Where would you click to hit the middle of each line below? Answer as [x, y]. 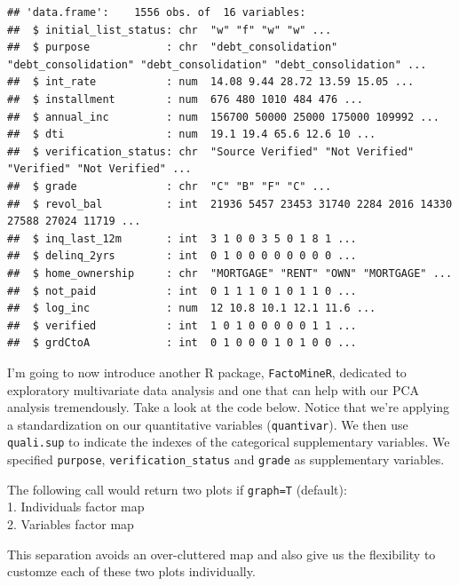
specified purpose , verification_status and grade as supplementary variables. [226, 459]
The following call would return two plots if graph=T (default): [177, 489]
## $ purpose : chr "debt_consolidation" [173, 48]
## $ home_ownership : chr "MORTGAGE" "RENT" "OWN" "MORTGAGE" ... [230, 273]
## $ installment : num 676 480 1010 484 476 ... [185, 99]
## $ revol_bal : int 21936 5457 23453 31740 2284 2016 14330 [230, 204]
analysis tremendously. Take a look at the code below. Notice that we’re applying [229, 407]
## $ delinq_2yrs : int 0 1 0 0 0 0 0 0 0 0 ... [182, 256]
